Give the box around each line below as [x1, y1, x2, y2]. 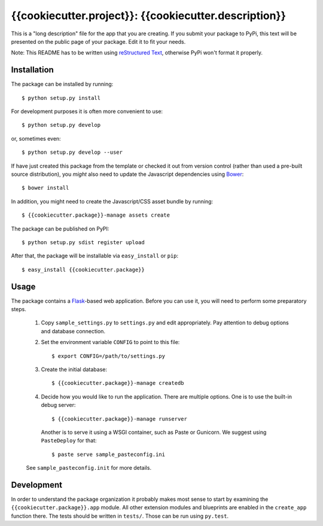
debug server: [41, 402, 76, 409]
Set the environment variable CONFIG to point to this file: [41, 339, 180, 346]
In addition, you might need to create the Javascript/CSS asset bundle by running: [11, 197, 214, 205]
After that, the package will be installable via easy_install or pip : [11, 252, 179, 260]
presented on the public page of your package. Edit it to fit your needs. [11, 38, 186, 45]
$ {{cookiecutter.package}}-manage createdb [51, 380, 185, 387]
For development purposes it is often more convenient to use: [11, 108, 163, 115]
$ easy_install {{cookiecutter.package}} [22, 266, 145, 273]
